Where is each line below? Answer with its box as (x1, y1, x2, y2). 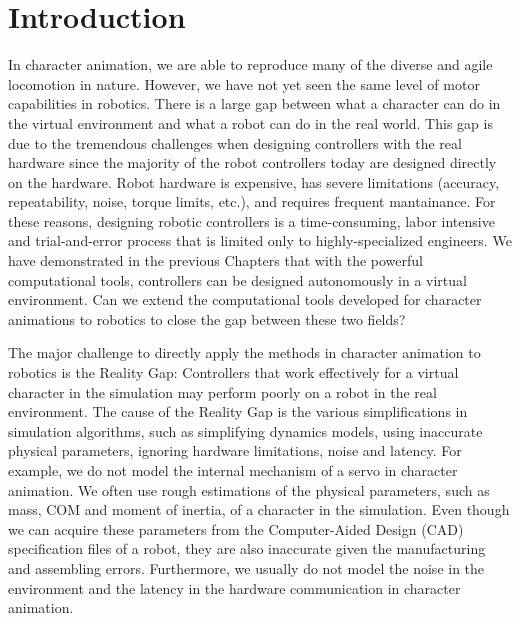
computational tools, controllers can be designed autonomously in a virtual (8, 269, 467, 290)
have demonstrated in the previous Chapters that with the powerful (8, 250, 423, 271)
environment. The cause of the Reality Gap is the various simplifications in (8, 401, 468, 422)
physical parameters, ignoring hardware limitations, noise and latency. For (8, 440, 462, 461)
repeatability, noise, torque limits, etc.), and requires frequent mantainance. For (8, 191, 496, 212)
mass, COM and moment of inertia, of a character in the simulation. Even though (8, 499, 510, 520)
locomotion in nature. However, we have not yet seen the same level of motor (8, 73, 480, 94)
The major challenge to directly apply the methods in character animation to (8, 342, 481, 363)
